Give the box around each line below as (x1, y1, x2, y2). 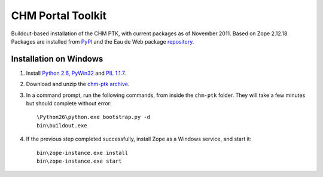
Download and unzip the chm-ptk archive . (26, 81, 130, 88)
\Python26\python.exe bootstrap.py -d (36, 114, 151, 121)
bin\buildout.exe (36, 122, 87, 129)
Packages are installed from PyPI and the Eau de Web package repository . (11, 38, 194, 45)
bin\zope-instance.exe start (36, 157, 122, 164)
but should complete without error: (26, 100, 112, 107)
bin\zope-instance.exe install (36, 149, 129, 156)
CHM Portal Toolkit (11, 9, 107, 22)
